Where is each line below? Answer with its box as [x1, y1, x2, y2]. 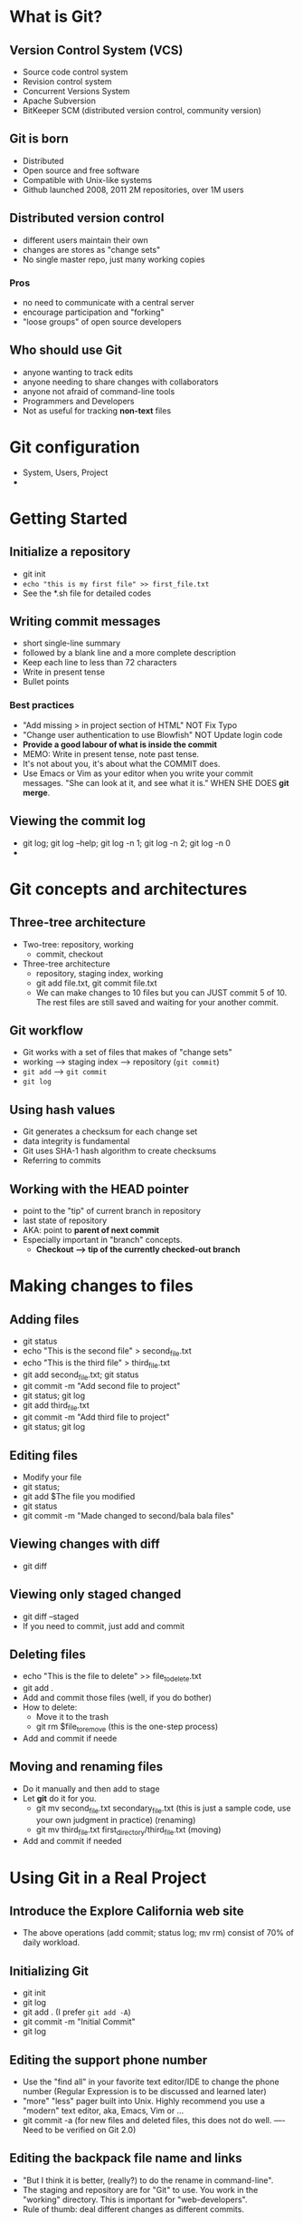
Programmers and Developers [22, 395, 135, 406]
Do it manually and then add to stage [22, 1783, 160, 1794]
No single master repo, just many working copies [22, 254, 205, 265]
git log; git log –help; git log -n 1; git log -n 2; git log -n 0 [22, 837, 231, 849]
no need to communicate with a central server [22, 296, 194, 307]
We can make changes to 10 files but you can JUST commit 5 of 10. [35, 986, 288, 998]
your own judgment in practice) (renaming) [35, 1814, 196, 1825]
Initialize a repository [9, 544, 131, 559]
